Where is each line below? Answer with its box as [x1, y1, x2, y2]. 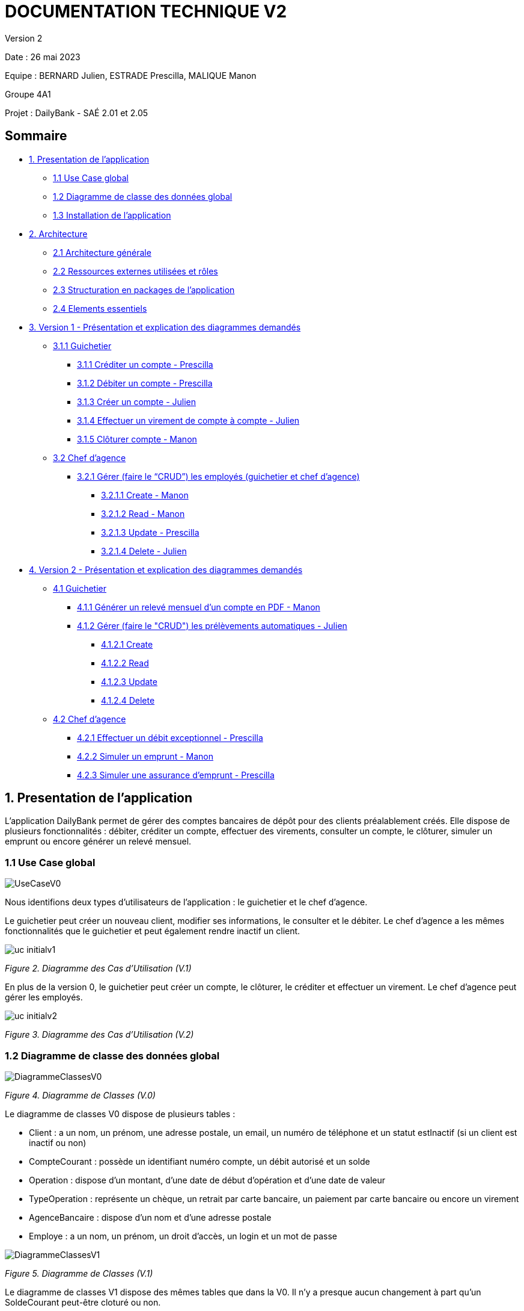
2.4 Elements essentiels [53, 303, 147, 314]
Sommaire [5, 128, 67, 144]
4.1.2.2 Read [101, 657, 149, 668]
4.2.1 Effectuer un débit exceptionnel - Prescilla [77, 732, 263, 743]
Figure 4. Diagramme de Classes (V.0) [5, 1089, 156, 1100]
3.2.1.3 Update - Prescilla [101, 527, 200, 538]
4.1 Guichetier [53, 583, 106, 594]
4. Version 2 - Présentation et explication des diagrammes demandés [29, 564, 303, 575]
